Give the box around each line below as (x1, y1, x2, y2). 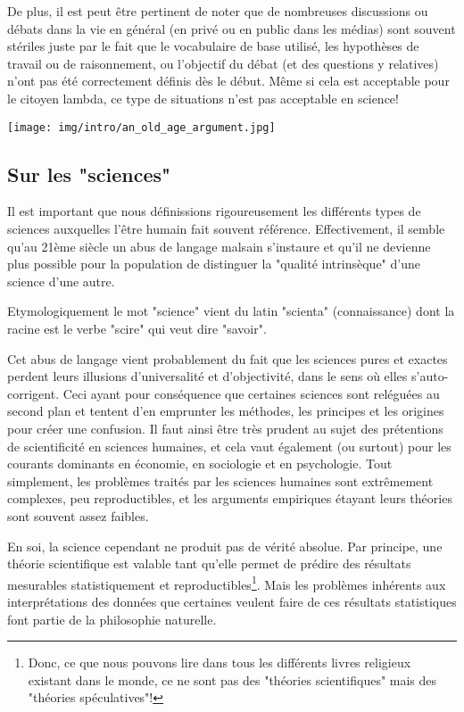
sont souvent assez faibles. (7, 506, 149, 525)
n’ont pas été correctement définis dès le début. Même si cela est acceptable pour (7, 71, 450, 90)
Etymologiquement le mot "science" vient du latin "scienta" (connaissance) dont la (7, 302, 455, 320)
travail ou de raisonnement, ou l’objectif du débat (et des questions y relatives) (7, 54, 439, 72)
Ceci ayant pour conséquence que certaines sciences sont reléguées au (62, 384, 440, 402)
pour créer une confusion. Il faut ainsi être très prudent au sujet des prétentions (7, 418, 443, 437)
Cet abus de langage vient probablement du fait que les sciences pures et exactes (7, 349, 448, 368)
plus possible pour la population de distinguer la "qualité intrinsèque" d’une (7, 254, 420, 273)
